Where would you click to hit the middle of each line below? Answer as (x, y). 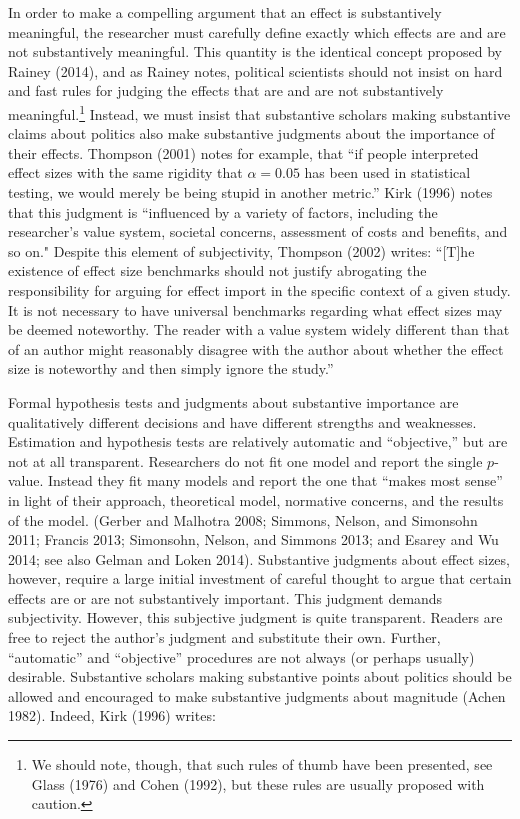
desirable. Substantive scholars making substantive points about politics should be (260, 676)
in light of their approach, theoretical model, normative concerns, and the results (256, 499)
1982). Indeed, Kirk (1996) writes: (112, 715)
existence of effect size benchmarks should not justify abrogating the (217, 270)
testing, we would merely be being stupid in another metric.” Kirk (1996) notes (250, 192)
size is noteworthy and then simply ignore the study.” (171, 368)
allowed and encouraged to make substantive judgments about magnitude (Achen (257, 695)
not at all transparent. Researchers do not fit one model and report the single (245, 460)
